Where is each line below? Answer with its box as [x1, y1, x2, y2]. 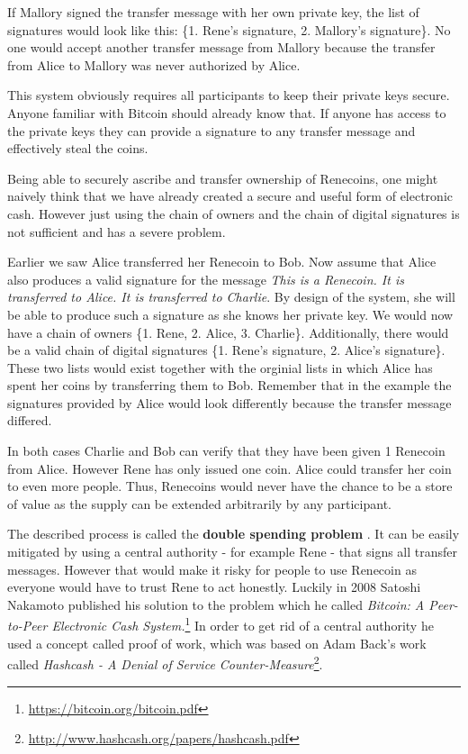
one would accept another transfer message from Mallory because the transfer [7, 38, 436, 57]
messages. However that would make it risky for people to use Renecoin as [7, 559, 417, 578]
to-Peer [7, 616, 48, 635]
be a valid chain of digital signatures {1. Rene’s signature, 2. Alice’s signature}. [7, 341, 445, 359]
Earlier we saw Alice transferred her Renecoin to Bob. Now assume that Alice [7, 252, 436, 271]
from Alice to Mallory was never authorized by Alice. [7, 55, 301, 74]
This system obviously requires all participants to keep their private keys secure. [7, 86, 450, 104]
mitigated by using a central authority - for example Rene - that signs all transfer [7, 542, 458, 561]
